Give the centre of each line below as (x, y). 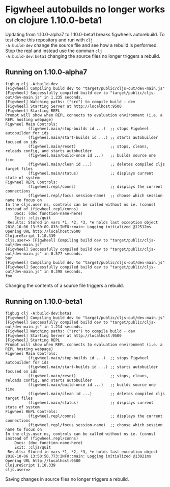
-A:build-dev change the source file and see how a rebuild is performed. (82, 45)
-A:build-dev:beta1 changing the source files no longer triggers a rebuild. (83, 56)
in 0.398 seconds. (63, 272)
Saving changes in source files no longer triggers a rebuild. (67, 479)
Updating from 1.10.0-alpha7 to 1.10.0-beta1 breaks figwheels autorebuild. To (85, 34)
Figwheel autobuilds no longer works (85, 9)
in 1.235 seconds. (63, 97)
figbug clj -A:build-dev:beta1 (38, 313)
